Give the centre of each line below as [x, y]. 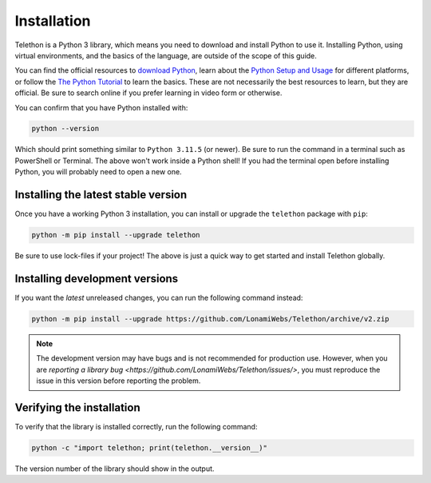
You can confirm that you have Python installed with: [101, 107]
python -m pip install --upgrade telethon [116, 235]
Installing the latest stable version [101, 195]
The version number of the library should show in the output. [115, 469]
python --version [65, 129]
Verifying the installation [77, 407]
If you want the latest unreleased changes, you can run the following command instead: [159, 298]
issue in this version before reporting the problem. [119, 381]
